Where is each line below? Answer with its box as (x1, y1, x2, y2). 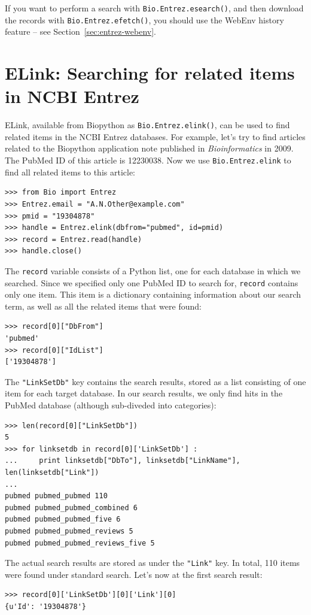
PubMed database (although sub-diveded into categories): (5, 399, 217, 411)
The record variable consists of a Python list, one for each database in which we (5, 264, 301, 277)
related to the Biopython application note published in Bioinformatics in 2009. (5, 142, 294, 154)
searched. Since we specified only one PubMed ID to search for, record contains (5, 276, 298, 289)
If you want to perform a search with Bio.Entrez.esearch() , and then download (5, 2, 304, 14)
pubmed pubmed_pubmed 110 (5, 492, 108, 501)
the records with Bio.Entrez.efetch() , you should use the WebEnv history (5, 13, 284, 26)
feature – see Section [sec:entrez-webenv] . (5, 25, 156, 38)
